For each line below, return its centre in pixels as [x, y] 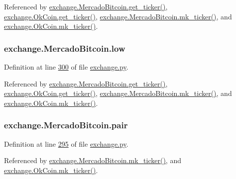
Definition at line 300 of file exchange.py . [66, 67]
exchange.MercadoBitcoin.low [65, 48]
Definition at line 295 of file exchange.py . [66, 143]
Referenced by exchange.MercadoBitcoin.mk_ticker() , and [93, 160]
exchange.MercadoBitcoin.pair [66, 125]
